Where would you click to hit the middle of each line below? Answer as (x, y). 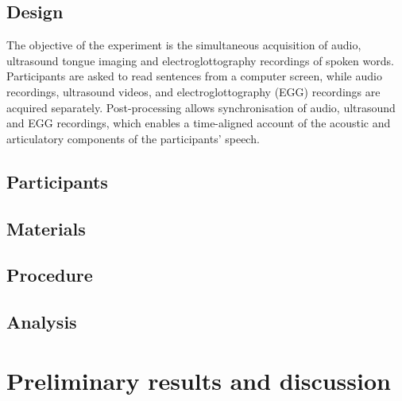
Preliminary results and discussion (199, 380)
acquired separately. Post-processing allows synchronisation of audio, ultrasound (201, 107)
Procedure (50, 275)
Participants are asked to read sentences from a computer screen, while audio (194, 76)
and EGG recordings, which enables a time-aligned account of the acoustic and (199, 123)
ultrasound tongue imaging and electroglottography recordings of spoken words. (200, 60)
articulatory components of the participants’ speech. (133, 138)
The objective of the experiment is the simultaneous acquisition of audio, (184, 45)
